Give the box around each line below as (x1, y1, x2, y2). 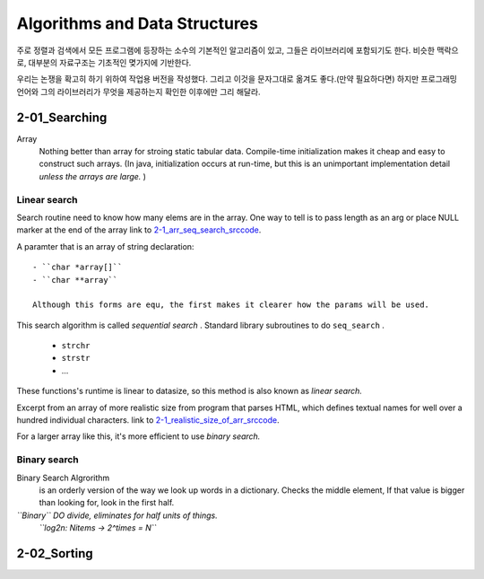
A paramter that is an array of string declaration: (16, 241, 194, 251)
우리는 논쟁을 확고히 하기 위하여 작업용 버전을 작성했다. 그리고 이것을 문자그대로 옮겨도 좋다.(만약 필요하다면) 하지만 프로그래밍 (16, 74, 457, 84)
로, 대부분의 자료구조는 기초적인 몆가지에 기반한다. (16, 57, 192, 67)
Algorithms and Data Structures (16, 13, 259, 33)
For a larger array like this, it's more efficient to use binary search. (16, 431, 261, 442)
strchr (61, 341, 91, 351)
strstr (61, 353, 91, 364)
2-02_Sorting (16, 546, 93, 561)
